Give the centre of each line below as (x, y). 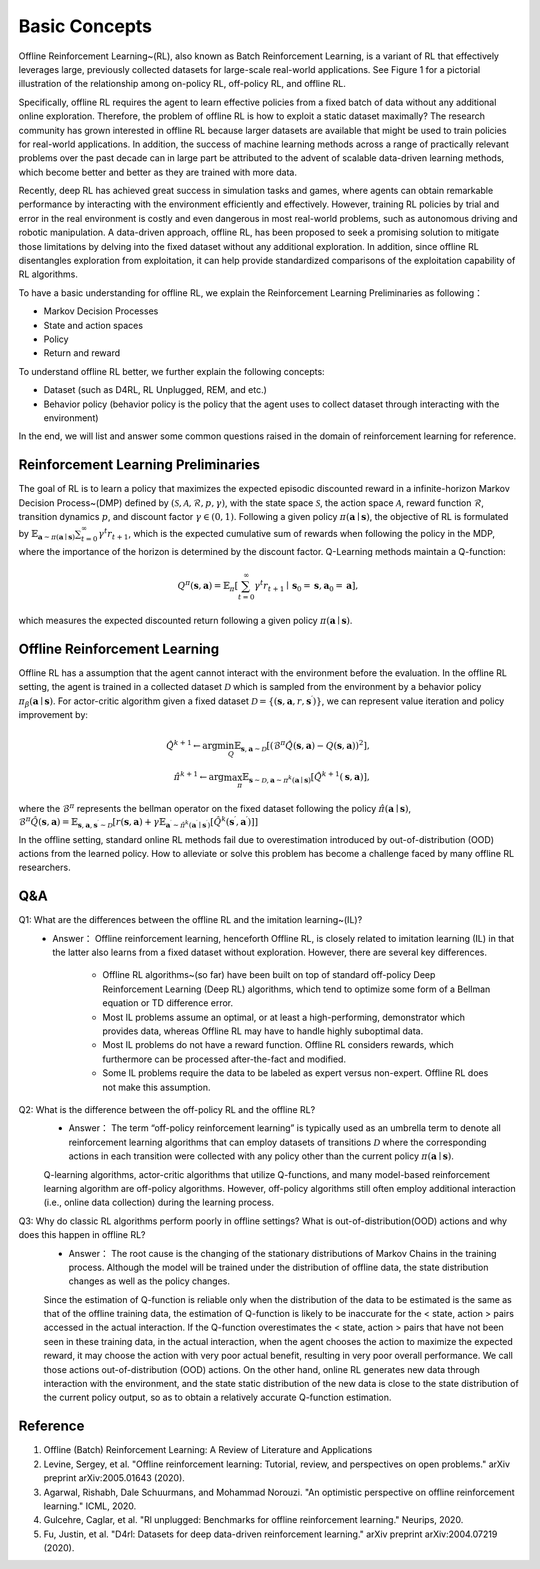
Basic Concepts (85, 26)
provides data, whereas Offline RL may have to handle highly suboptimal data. (263, 1031)
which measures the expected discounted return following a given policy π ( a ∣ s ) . (185, 620)
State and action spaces (93, 325)
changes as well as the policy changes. (149, 1281)
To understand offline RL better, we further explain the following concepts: (171, 371)
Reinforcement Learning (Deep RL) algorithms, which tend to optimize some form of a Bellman (296, 989)
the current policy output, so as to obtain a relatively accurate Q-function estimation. (217, 1397)
